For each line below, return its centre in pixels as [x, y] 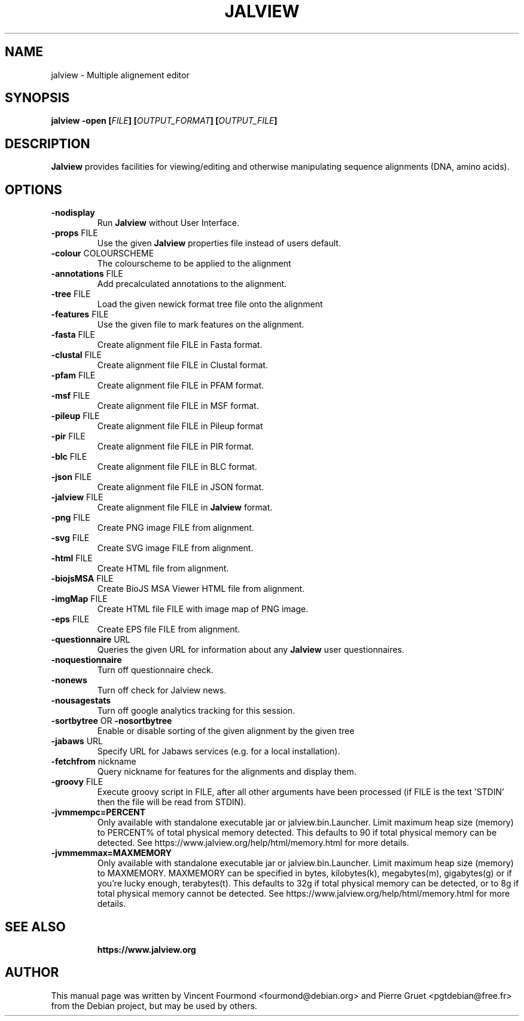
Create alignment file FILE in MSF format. [178, 406]
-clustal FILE [76, 355]
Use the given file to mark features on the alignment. [201, 325]
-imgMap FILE [79, 599]
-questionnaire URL [91, 640]
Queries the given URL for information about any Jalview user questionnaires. [251, 650]
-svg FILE [70, 538]
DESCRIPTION [48, 143]
